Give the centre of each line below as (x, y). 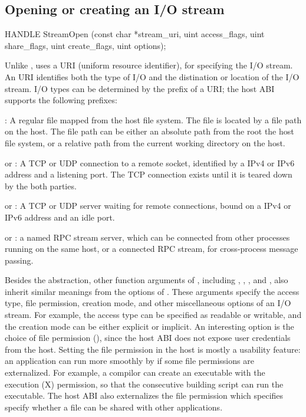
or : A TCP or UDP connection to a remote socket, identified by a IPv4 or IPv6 (150, 162)
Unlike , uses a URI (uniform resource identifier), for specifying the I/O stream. (149, 65)
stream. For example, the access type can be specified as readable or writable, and (153, 315)
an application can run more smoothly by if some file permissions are (129, 361)
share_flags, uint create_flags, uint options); (85, 45)
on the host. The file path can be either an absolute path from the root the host (149, 131)
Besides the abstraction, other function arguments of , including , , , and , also (147, 280)
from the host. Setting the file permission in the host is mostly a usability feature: (153, 349)
